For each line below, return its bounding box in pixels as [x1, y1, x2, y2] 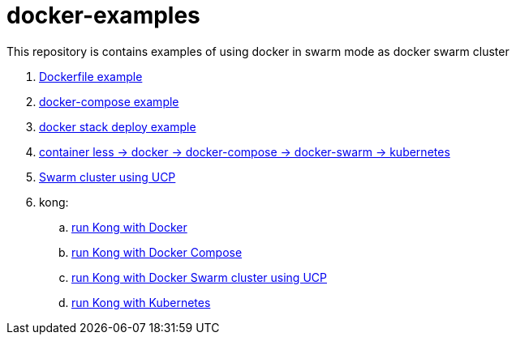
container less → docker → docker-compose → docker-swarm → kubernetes [39, 144, 450, 159]
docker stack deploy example [39, 119, 196, 134]
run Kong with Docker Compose [71, 245, 243, 259]
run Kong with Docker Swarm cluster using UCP [71, 270, 327, 284]
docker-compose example [39, 94, 179, 109]
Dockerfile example [39, 69, 143, 83]
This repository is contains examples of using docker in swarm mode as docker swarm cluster [6, 44, 510, 58]
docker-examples [6, 2, 200, 29]
